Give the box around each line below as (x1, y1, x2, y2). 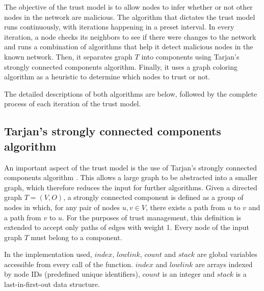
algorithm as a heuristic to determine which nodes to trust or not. (4, 71, 210, 82)
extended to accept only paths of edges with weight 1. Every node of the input (4, 222, 250, 232)
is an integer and (162, 269, 215, 279)
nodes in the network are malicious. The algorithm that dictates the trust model (4, 11, 255, 22)
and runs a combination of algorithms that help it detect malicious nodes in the (4, 41, 253, 52)
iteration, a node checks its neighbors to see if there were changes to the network (4, 31, 256, 42)
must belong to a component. (31, 231, 122, 242)
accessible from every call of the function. (4, 258, 133, 269)
